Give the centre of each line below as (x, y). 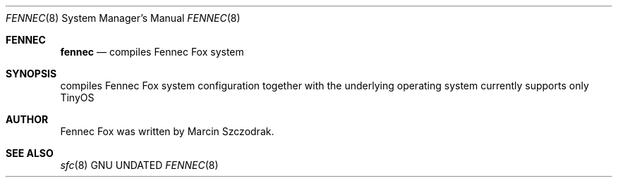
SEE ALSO (30, 153)
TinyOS (77, 97)
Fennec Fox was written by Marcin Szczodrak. (167, 131)
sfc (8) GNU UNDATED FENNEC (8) (139, 165)
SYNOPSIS (31, 74)
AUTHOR (27, 119)
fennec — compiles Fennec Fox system (152, 52)
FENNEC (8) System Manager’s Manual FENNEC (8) (123, 18)
